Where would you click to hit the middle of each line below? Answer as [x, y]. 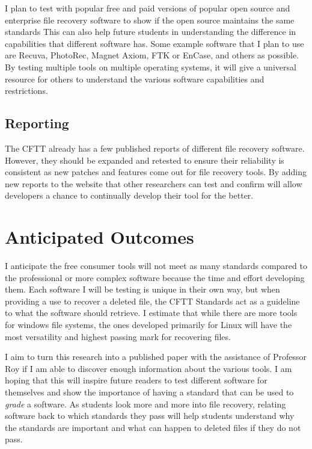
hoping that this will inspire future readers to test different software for [136, 380]
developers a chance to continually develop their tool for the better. [129, 195]
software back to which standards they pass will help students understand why [150, 416]
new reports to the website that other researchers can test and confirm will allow [154, 183]
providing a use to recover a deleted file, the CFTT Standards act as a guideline [152, 301]
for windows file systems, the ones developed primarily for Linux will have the [148, 325]
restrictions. [26, 91]
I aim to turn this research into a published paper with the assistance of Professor [156, 357]
